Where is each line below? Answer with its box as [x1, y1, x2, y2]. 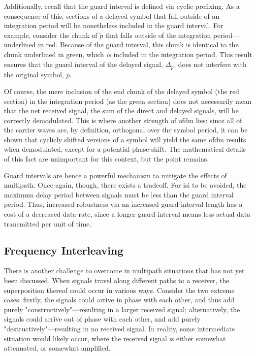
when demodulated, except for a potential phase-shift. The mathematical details [4, 144, 246, 154]
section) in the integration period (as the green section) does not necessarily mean [4, 96, 252, 106]
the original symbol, [4, 69, 64, 80]
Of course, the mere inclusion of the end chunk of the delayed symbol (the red [4, 86, 239, 96]
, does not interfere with [174, 59, 247, 69]
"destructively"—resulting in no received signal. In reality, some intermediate [4, 323, 235, 333]
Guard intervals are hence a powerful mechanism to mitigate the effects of [4, 170, 227, 180]
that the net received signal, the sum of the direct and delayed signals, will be [4, 105, 239, 116]
